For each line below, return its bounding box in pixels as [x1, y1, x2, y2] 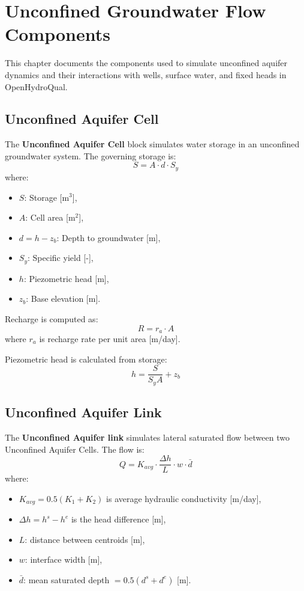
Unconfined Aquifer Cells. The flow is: [5, 442, 145, 455]
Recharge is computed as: [5, 312, 98, 325]
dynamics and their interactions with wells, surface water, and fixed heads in [5, 68, 287, 81]
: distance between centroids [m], [25, 533, 145, 545]
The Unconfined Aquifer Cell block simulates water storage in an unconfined [5, 138, 300, 150]
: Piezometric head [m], [23, 272, 109, 284]
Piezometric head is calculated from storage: [5, 352, 167, 365]
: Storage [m [24, 191, 70, 203]
